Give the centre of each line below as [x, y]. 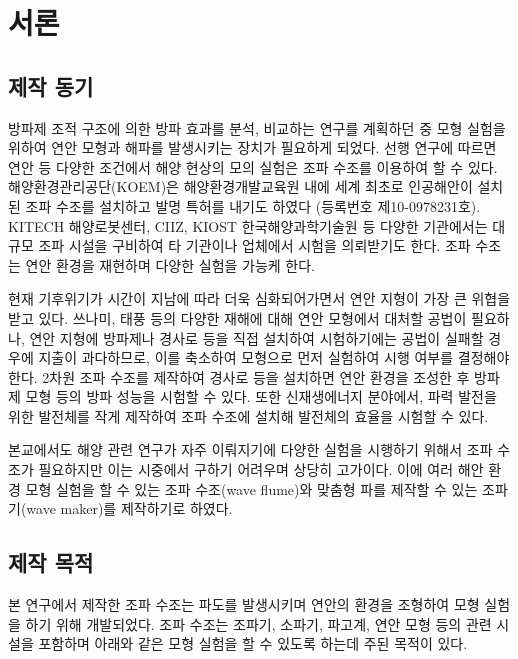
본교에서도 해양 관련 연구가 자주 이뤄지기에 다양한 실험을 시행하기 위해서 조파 [250, 449]
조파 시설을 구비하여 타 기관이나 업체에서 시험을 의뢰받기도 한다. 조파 [254, 245]
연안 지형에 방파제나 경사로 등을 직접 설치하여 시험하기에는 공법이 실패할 [256, 337]
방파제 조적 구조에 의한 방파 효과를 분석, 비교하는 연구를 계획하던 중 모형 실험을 [257, 127]
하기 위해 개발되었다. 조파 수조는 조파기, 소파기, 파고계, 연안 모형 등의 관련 [258, 623]
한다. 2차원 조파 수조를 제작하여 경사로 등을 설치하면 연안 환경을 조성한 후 [239, 376]
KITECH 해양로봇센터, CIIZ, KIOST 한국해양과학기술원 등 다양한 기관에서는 [248, 225]
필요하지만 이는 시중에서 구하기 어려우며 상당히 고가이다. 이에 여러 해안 [261, 469]
